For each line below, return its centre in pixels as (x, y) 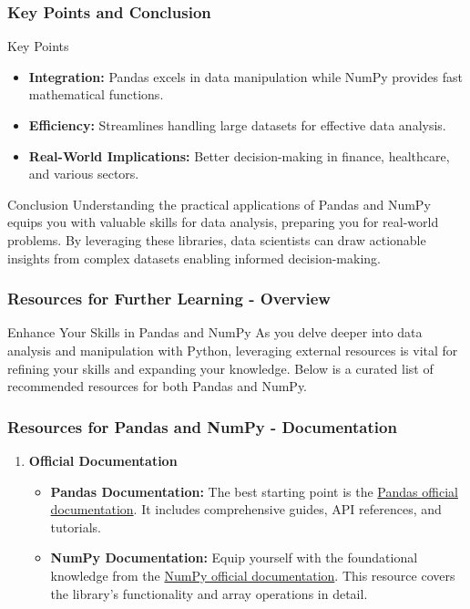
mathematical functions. (96, 94)
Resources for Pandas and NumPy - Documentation (202, 426)
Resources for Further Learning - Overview (169, 299)
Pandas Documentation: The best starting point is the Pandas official (254, 491)
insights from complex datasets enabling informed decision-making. (194, 258)
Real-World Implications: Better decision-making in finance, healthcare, (239, 155)
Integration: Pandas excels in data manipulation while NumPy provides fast (245, 76)
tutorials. (76, 526)
